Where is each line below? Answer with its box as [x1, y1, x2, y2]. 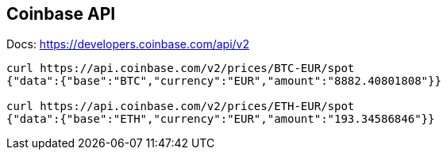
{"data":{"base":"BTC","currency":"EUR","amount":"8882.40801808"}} [6, 74, 441, 88]
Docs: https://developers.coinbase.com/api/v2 [6, 37, 249, 51]
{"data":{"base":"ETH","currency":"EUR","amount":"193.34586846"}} [6, 112, 435, 126]
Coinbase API [6, 4, 116, 24]
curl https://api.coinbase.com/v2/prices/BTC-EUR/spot [6, 62, 355, 75]
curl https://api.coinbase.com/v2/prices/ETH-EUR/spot [6, 100, 355, 113]
